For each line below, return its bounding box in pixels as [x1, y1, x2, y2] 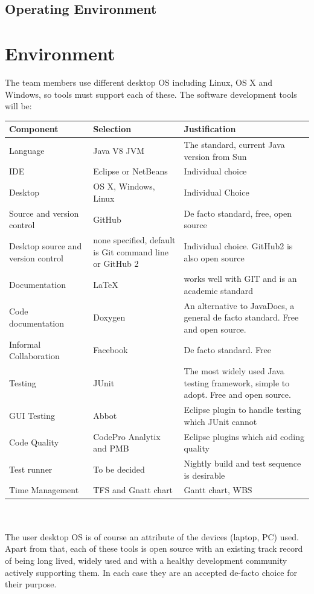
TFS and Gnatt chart [93, 484, 173, 496]
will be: [5, 100, 32, 112]
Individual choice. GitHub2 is [184, 239, 293, 252]
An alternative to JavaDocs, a [184, 299, 295, 311]
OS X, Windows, [93, 180, 155, 193]
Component [9, 123, 59, 135]
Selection [93, 123, 132, 135]
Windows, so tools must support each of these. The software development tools [5, 88, 297, 100]
